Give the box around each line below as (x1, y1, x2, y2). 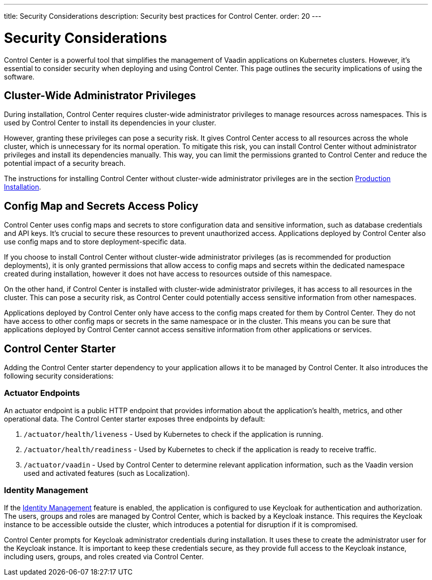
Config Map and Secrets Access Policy (4, 199, 199, 212)
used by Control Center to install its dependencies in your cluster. (4, 118, 216, 127)
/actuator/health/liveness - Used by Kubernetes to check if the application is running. (24, 429, 324, 438)
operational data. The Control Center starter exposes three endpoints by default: (4, 414, 265, 423)
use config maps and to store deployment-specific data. (4, 237, 186, 246)
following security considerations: (4, 372, 114, 381)
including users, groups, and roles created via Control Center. (4, 552, 204, 561)
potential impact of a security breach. (4, 159, 126, 168)
